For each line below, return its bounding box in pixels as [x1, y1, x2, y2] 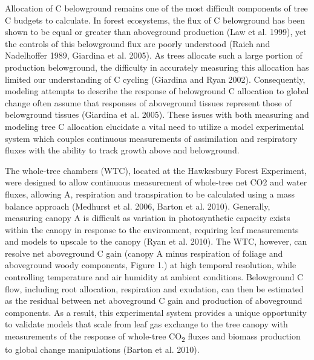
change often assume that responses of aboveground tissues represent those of [5, 96, 292, 109]
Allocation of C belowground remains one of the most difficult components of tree [5, 2, 308, 14]
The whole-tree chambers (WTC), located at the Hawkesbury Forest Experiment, [5, 164, 307, 176]
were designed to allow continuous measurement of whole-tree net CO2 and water [5, 176, 307, 188]
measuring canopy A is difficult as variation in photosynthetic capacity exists [5, 211, 290, 224]
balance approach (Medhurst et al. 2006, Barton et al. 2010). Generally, [5, 199, 270, 212]
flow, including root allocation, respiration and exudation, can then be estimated [5, 282, 304, 295]
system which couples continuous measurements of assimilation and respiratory [5, 132, 298, 144]
